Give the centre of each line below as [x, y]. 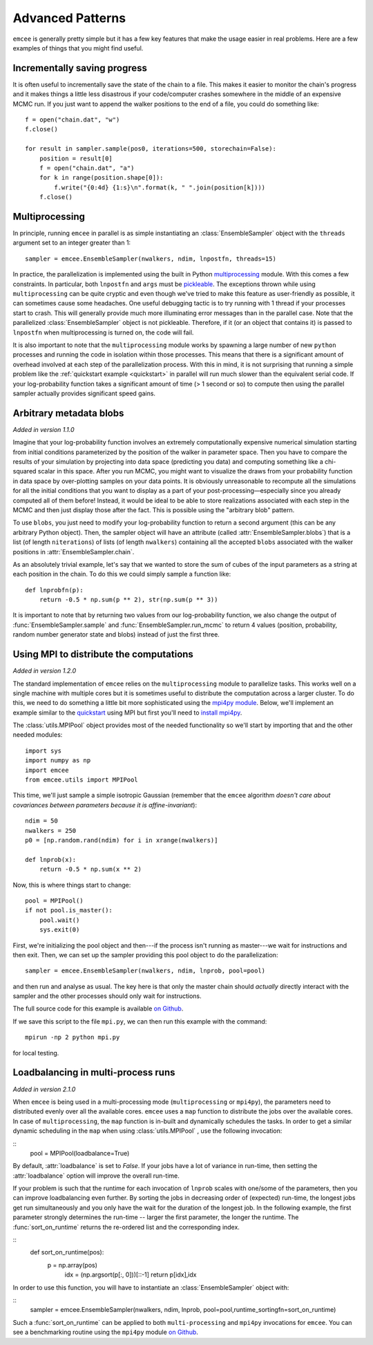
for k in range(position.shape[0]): [101, 178]
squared [25, 471]
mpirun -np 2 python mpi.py [73, 1037]
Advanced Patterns [69, 18]
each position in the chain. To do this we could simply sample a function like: [122, 574]
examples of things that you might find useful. [78, 48]
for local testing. [36, 1053]
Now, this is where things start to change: [72, 885]
